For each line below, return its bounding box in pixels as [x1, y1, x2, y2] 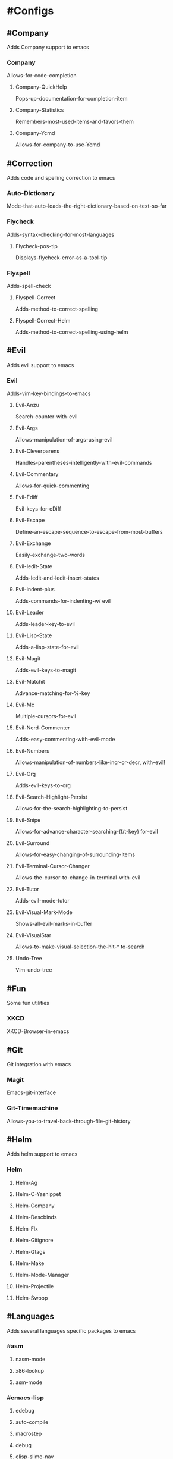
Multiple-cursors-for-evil [15, 713, 77, 720]
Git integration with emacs [7, 1061, 71, 1068]
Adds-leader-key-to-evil [15, 621, 75, 628]
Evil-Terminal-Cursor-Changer [15, 863, 90, 870]
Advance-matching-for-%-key [15, 690, 90, 697]
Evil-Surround [15, 840, 50, 847]
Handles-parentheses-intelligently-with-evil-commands [15, 459, 152, 466]
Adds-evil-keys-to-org [15, 782, 71, 789]
